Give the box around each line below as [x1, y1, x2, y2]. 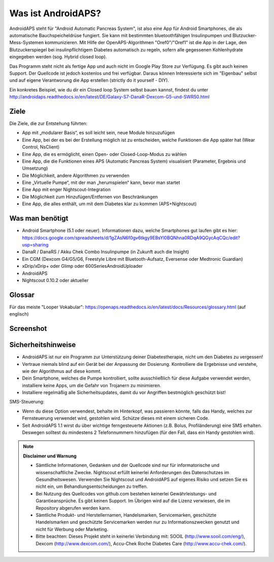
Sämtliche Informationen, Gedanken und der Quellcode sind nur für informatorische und [36, 462, 220, 469]
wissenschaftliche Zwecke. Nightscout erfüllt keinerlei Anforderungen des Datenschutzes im [36, 469, 229, 475]
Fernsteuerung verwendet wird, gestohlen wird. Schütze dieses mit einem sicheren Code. [22, 415, 210, 421]
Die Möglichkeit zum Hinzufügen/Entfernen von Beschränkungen [22, 194, 158, 200]
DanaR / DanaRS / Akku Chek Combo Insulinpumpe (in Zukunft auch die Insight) [22, 249, 189, 255]
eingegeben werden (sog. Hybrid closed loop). [9, 54, 107, 60]
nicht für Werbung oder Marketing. [36, 526, 109, 532]
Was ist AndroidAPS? [9, 8, 101, 19]
